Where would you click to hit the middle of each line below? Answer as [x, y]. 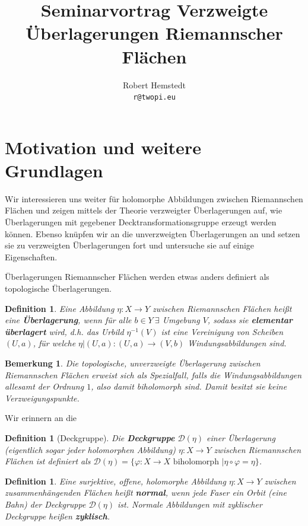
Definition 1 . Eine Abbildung [60, 308]
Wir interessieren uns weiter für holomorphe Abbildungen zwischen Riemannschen [154, 198]
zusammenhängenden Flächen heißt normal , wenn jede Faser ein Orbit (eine [146, 492]
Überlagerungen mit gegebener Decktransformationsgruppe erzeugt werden [141, 222]
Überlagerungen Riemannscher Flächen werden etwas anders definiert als [137, 277]
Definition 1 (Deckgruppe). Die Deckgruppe [90, 437]
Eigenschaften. [31, 256]
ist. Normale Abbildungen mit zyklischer [190, 504]
